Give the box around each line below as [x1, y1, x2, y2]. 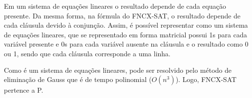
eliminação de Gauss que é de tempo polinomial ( [4, 74, 152, 84]
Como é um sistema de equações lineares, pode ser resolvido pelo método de [4, 65, 232, 75]
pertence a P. [4, 85, 43, 95]
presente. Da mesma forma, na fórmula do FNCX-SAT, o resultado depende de [4, 10, 241, 20]
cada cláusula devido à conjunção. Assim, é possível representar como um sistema [4, 20, 248, 30]
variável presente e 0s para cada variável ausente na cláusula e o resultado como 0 [4, 39, 249, 49]
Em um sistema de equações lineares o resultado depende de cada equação [4, 1, 226, 11]
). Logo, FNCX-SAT [175, 74, 237, 84]
